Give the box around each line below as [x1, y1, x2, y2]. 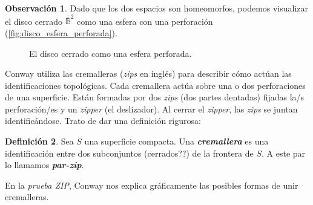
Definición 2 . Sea [5, 135, 74, 148]
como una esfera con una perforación [77, 15, 213, 27]
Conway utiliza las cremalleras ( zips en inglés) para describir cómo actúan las [5, 67, 292, 80]
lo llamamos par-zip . [5, 158, 84, 171]
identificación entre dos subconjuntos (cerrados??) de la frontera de [5, 146, 254, 159]
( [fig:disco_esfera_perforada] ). [5, 26, 117, 39]
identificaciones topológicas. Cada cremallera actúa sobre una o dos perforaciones [5, 79, 306, 91]
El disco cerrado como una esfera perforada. [29, 47, 192, 59]
